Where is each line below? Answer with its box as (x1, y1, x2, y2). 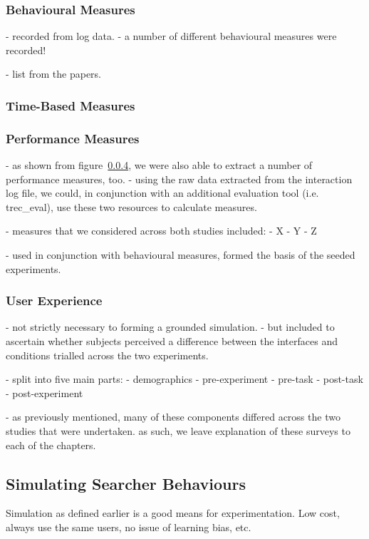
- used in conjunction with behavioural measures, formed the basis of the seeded (6, 247, 355, 262)
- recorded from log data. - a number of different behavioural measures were (6, 29, 337, 43)
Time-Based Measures (6, 96, 135, 114)
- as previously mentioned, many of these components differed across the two (6, 409, 341, 424)
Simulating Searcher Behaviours (6, 472, 246, 494)
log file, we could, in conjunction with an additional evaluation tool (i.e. (6, 185, 319, 200)
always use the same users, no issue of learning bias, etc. (6, 519, 251, 534)
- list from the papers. (6, 66, 102, 81)
